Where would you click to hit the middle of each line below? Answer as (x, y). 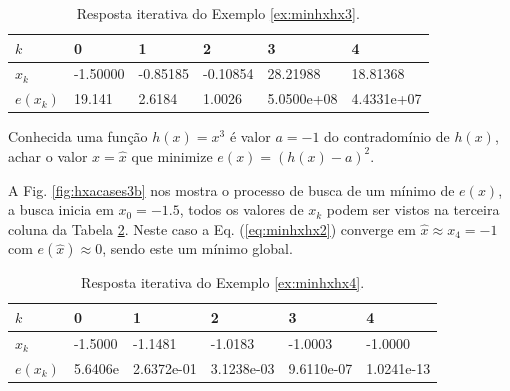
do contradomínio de (387, 136)
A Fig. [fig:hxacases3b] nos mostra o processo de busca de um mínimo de (231, 189)
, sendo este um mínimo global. (197, 248)
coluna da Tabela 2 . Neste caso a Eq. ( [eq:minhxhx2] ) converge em (212, 228)
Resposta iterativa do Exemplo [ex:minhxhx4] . (223, 282)
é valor (250, 136)
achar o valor (48, 155)
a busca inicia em (61, 209)
